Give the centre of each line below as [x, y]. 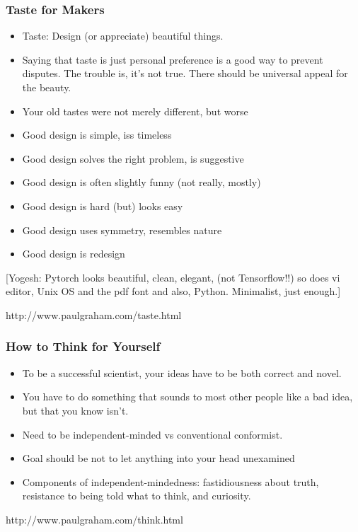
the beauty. [47, 87]
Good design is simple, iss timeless [97, 135]
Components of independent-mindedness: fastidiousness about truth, [171, 481]
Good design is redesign [74, 254]
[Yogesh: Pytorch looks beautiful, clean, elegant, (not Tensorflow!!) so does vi [173, 277]
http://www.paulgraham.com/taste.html [94, 314]
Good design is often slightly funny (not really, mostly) [142, 182]
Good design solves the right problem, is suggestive [133, 158]
